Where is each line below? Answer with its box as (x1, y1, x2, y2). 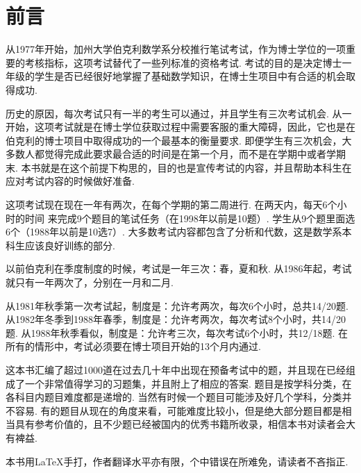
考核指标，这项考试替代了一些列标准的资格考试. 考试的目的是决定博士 (24, 55, 342, 69)
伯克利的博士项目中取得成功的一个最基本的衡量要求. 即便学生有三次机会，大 (6, 133, 352, 147)
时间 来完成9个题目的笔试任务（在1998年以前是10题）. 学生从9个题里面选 (24, 210, 355, 225)
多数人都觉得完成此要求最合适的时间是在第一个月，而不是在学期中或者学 (6, 147, 336, 161)
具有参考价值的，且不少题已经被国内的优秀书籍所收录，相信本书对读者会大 (15, 417, 355, 431)
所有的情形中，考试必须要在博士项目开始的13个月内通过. (6, 339, 261, 354)
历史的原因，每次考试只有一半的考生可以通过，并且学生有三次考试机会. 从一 (6, 106, 352, 120)
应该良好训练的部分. (24, 238, 115, 252)
